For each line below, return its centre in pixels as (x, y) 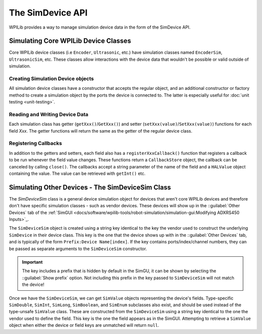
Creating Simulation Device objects (51, 79)
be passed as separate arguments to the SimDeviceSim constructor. (78, 249)
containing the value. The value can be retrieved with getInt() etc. (77, 173)
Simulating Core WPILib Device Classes (70, 41)
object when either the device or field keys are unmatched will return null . (84, 325)
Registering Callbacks (36, 143)
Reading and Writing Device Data (49, 114)
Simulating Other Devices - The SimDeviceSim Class (90, 187)
